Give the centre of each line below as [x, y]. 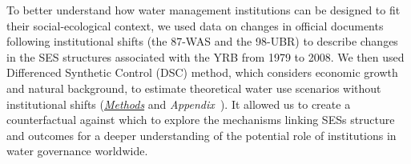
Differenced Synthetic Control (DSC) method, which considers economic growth [202, 72]
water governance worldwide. [77, 151]
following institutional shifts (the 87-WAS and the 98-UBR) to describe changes [202, 41]
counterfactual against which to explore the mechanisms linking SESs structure [201, 120]
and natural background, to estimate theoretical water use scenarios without [194, 88]
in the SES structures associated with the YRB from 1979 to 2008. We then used [205, 56]
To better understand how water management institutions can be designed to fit [203, 10]
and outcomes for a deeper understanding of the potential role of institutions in [201, 135]
